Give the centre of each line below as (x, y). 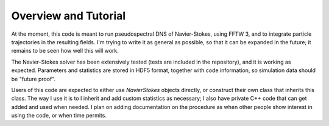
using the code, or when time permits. (59, 116)
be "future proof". (34, 79)
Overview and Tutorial (69, 16)
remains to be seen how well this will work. (65, 51)
